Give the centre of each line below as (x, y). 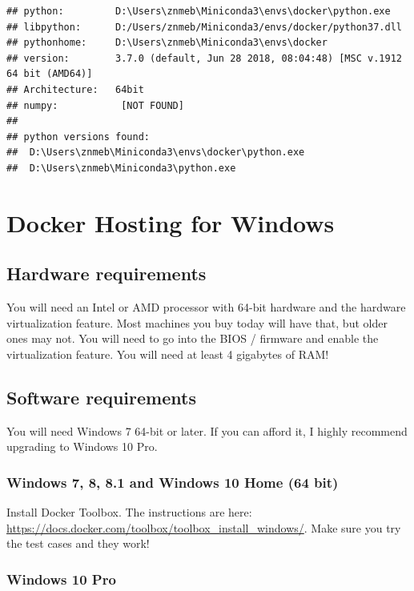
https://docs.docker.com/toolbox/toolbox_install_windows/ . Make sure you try (204, 527)
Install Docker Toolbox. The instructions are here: (129, 512)
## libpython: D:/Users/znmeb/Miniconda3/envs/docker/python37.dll (204, 27)
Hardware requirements (107, 273)
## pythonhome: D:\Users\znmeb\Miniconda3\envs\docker (167, 43)
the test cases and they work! (78, 543)
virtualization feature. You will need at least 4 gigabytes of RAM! (168, 354)
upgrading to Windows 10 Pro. (82, 446)
